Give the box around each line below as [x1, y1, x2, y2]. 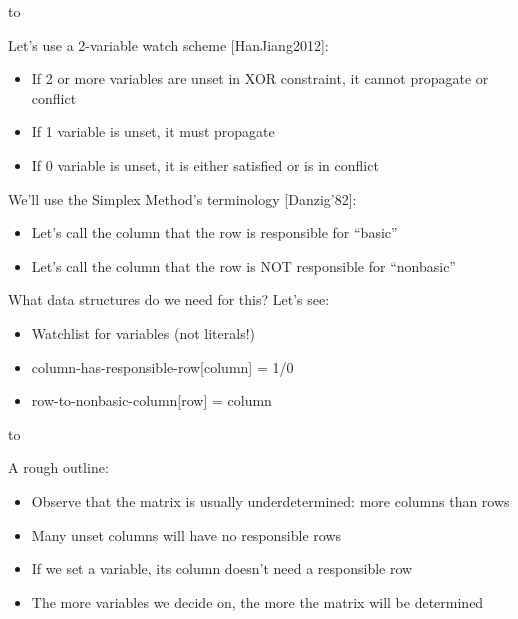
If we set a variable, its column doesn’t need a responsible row [31, 558, 413, 579]
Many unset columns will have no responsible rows [31, 524, 342, 545]
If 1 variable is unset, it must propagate [31, 121, 275, 142]
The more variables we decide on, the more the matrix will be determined [31, 591, 484, 612]
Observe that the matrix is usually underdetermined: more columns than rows [31, 490, 510, 511]
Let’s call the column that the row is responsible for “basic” [31, 222, 398, 243]
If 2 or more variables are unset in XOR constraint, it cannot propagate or [31, 68, 489, 89]
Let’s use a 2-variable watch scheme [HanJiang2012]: [8, 34, 329, 55]
